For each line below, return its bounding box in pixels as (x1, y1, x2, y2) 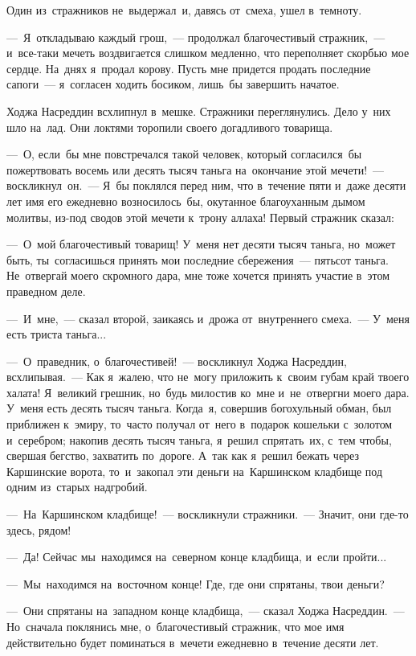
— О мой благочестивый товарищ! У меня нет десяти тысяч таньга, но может (6, 236, 396, 252)
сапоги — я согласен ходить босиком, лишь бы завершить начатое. (6, 76, 340, 92)
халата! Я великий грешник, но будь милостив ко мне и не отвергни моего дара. (6, 383, 410, 400)
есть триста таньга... (6, 326, 107, 342)
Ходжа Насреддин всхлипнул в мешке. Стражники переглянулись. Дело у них (6, 102, 391, 119)
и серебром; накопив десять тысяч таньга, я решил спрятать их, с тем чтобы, (6, 431, 392, 448)
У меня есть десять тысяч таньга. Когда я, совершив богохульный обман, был (6, 400, 392, 416)
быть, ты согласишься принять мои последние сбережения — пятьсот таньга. (6, 251, 389, 268)
